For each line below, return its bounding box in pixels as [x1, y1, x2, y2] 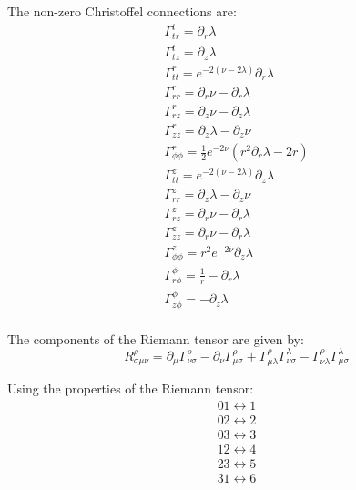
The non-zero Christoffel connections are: [7, 2, 237, 20]
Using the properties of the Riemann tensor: [7, 379, 254, 398]
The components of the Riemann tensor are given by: [7, 329, 304, 348]
